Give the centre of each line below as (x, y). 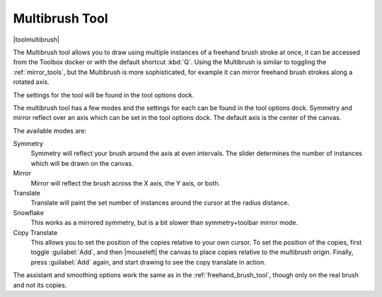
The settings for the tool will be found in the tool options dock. (104, 95)
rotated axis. (31, 82)
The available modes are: (50, 131)
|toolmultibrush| (36, 40)
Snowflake (28, 212)
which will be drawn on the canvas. (82, 163)
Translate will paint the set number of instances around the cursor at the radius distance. (160, 203)
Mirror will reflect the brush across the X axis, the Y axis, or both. (126, 183)
